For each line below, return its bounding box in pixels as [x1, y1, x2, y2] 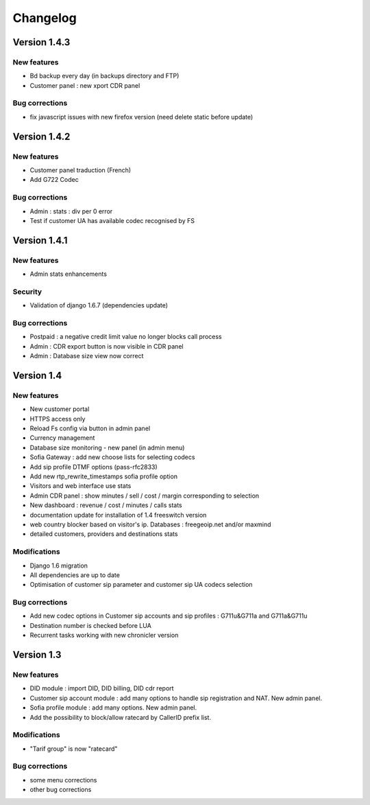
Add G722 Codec [29, 176, 79, 184]
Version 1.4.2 [12, 130, 71, 142]
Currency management [29, 434, 95, 442]
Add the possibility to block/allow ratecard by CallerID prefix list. [29, 713, 212, 721]
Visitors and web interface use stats [29, 482, 132, 490]
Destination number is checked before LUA [29, 621, 152, 629]
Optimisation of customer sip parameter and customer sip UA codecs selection [29, 581, 253, 589]
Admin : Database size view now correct [29, 352, 144, 360]
